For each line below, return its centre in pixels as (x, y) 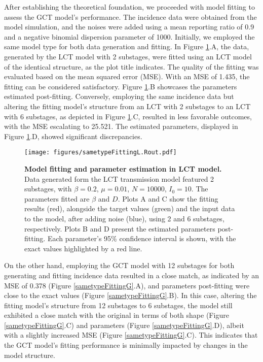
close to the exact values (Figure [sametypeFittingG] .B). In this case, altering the (130, 295)
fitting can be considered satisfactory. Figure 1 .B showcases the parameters (121, 86)
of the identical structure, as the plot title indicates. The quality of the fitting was (131, 66)
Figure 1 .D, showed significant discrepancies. (73, 136)
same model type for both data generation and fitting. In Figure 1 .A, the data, (127, 46)
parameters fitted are (57, 198)
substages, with (48, 189)
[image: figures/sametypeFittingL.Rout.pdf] (101, 153)
